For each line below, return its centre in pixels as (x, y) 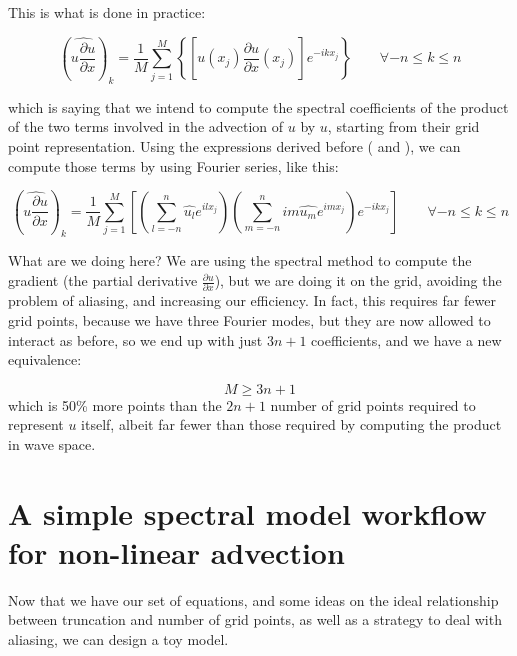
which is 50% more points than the (115, 404)
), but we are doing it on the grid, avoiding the (358, 280)
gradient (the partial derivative (103, 280)
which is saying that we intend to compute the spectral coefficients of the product (258, 106)
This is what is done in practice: (107, 12)
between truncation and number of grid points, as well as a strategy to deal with (255, 619)
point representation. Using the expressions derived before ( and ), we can (234, 146)
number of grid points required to (373, 404)
